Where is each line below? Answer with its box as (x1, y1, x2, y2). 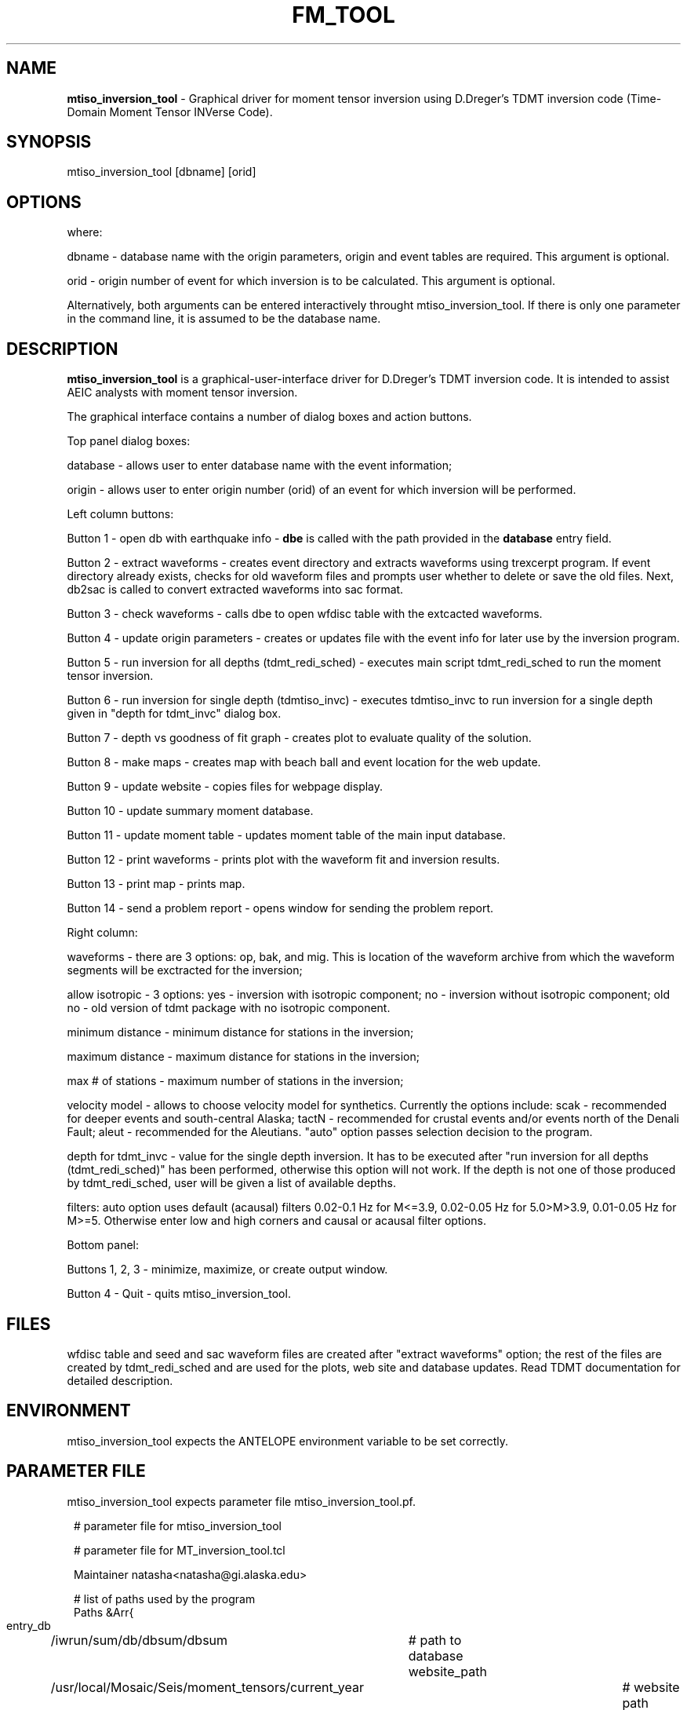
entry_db (6, 1618, 51, 1632)
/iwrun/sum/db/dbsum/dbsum (50, 1631, 228, 1648)
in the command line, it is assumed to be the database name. (67, 312, 381, 326)
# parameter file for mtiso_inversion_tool (74, 1518, 282, 1533)
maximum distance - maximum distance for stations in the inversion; (67, 1050, 420, 1064)
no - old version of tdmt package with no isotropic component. (67, 1001, 391, 1015)
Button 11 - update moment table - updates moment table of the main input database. (67, 828, 506, 842)
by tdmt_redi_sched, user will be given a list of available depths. (67, 1176, 396, 1190)
